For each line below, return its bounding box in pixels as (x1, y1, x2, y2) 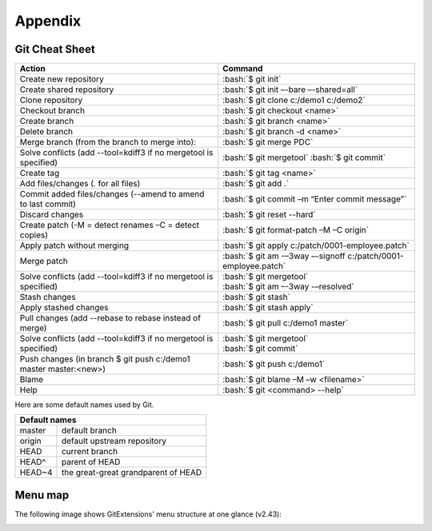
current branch (61, 446, 118, 457)
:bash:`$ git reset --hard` (222, 209, 316, 220)
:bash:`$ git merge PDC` (222, 137, 314, 148)
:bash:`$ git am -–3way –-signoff (222, 250, 346, 262)
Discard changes (19, 209, 84, 220)
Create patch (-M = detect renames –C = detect (19, 220, 200, 231)
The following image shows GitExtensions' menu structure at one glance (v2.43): (14, 509, 282, 519)
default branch (61, 425, 118, 436)
